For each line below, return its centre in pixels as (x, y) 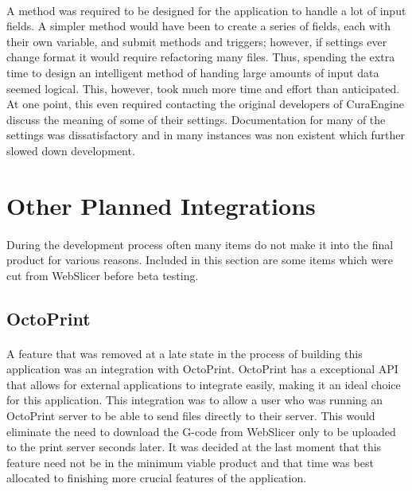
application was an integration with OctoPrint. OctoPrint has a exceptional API (202, 369)
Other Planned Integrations (161, 205)
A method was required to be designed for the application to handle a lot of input (206, 10)
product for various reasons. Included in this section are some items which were (200, 260)
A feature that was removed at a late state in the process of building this (185, 353)
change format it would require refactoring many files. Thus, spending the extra (201, 57)
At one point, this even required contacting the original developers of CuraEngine (205, 104)
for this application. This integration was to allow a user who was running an (195, 400)
